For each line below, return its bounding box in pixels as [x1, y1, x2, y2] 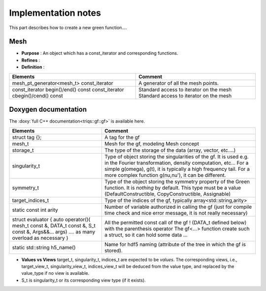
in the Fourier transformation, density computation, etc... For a [104, 159, 249, 166]
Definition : [21, 64, 45, 70]
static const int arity [12, 206, 59, 213]
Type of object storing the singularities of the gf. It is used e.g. [104, 153, 249, 160]
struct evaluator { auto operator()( [12, 216, 91, 223]
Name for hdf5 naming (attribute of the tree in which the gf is [104, 241, 246, 248]
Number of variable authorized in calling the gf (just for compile [104, 203, 252, 210]
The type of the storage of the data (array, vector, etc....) [104, 147, 236, 154]
